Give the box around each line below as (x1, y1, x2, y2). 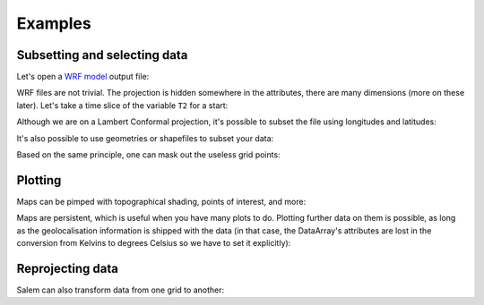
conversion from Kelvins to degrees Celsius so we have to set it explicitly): (16, 238, 291, 249)
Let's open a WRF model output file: (16, 72, 150, 82)
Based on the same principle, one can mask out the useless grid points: (16, 149, 281, 160)
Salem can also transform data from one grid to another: (16, 284, 224, 295)
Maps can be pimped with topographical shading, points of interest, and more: (16, 196, 307, 207)
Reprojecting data (16, 260, 118, 276)
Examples (16, 13, 91, 33)
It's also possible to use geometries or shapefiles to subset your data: (16, 132, 274, 143)
